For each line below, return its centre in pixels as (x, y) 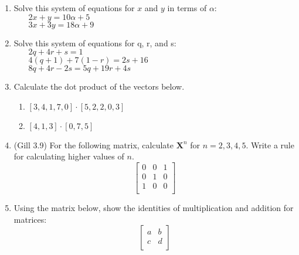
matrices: (30, 219)
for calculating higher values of (69, 156)
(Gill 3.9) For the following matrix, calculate (94, 144)
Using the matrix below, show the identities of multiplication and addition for (154, 208)
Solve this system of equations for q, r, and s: (95, 42)
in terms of (187, 8)
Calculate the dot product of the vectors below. (99, 86)
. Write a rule (270, 144)
